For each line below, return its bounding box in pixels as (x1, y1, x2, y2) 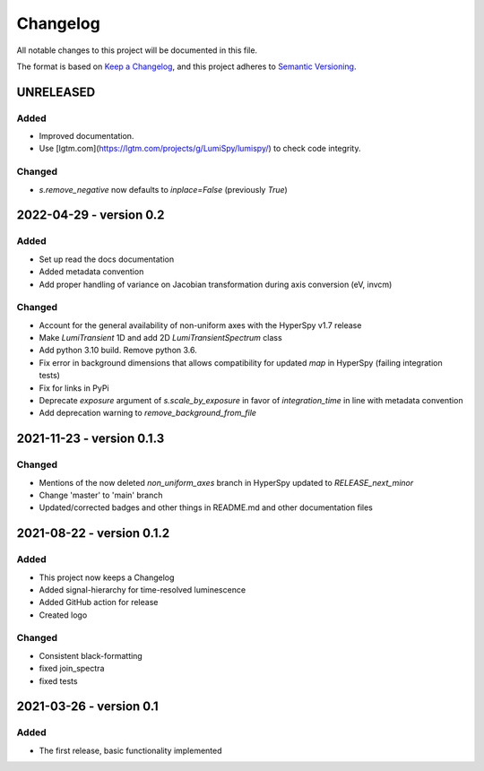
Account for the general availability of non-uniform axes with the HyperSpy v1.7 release (39, 319, 362, 331)
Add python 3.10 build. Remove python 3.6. (39, 345, 197, 356)
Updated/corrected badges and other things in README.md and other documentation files (39, 502, 374, 513)
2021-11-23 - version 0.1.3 (16, 431, 165, 446)
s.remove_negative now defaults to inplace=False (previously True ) (39, 184, 289, 195)
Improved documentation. (39, 131, 134, 142)
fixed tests (39, 675, 78, 686)
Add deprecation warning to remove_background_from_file (39, 408, 257, 419)
